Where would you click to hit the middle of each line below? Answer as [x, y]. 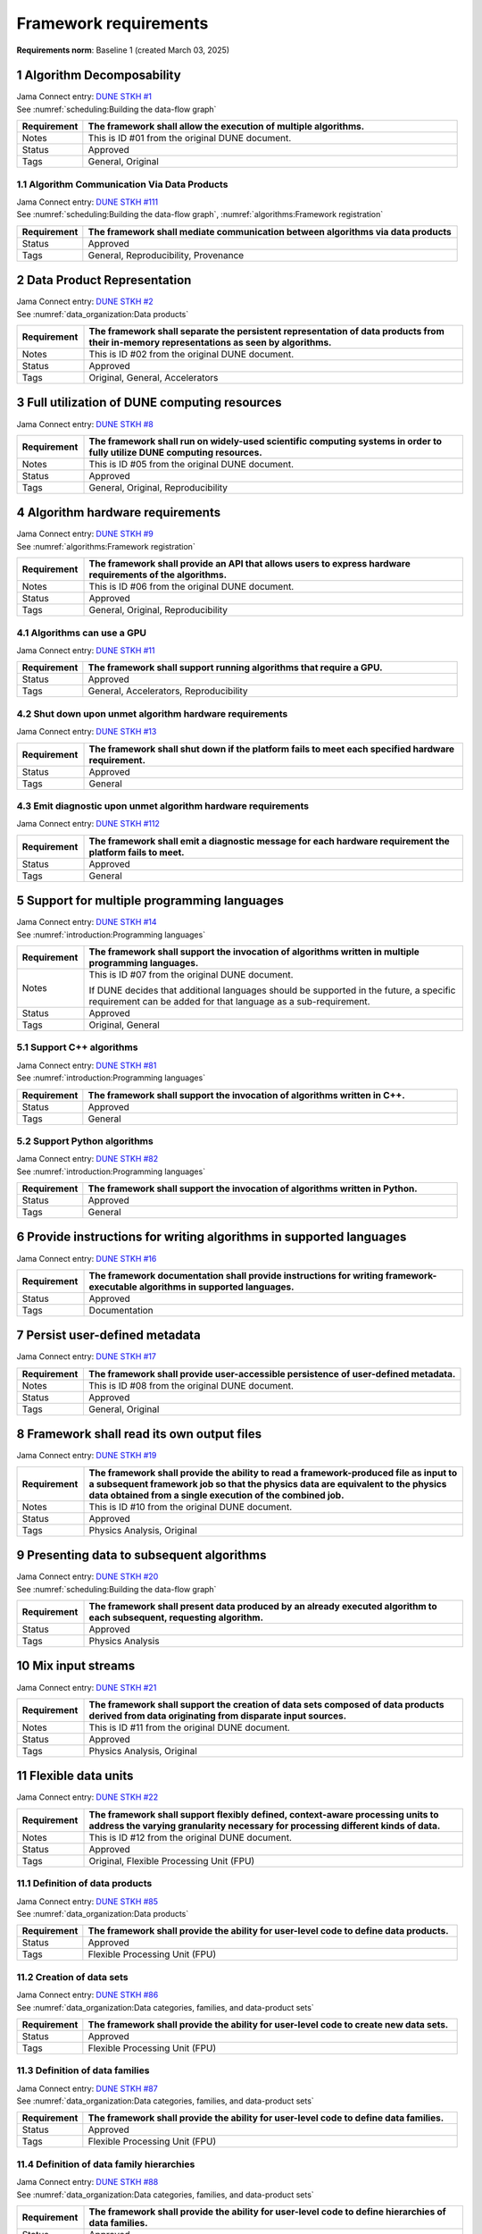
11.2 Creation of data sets [72, 1977]
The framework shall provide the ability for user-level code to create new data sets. [268, 2024]
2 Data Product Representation [104, 280]
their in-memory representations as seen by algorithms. [210, 342]
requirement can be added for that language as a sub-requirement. [229, 1001]
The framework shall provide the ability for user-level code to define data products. [268, 1931]
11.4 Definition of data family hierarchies [106, 2164]
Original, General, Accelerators [154, 378]
